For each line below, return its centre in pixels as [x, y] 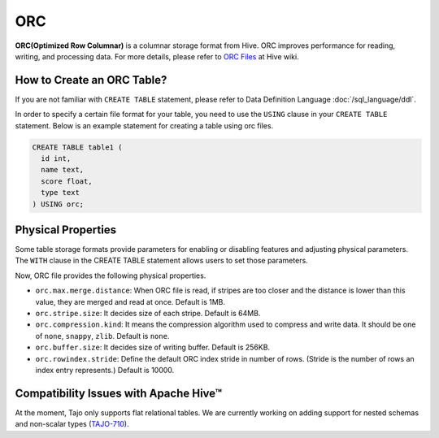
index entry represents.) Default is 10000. [105, 370]
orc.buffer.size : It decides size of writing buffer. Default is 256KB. [153, 347]
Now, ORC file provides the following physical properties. [111, 275]
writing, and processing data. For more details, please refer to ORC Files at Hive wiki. [157, 56]
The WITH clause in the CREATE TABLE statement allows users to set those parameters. [161, 261]
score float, [67, 181]
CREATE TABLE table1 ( [77, 147]
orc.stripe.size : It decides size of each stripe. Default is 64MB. [148, 314]
